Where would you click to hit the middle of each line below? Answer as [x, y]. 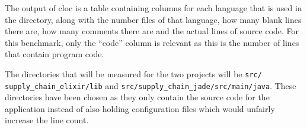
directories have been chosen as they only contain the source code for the [137, 97]
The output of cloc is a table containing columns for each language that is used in [153, 8]
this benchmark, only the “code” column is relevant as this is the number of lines [152, 42]
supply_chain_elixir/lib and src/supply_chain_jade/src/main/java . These [151, 85]
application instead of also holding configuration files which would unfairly [140, 108]
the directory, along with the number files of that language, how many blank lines [153, 19]
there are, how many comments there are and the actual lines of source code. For [152, 31]
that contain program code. [55, 54]
